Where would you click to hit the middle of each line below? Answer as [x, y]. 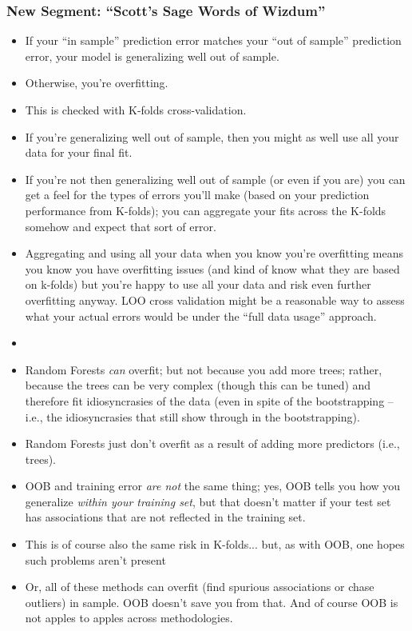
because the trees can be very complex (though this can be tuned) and [198, 385]
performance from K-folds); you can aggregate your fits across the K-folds [206, 210]
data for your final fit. [79, 152]
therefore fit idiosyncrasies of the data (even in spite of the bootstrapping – [209, 400]
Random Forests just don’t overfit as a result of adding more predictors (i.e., [212, 443]
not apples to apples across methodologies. [129, 618]
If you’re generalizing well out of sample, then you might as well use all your [212, 136]
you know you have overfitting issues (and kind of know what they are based [212, 268]
